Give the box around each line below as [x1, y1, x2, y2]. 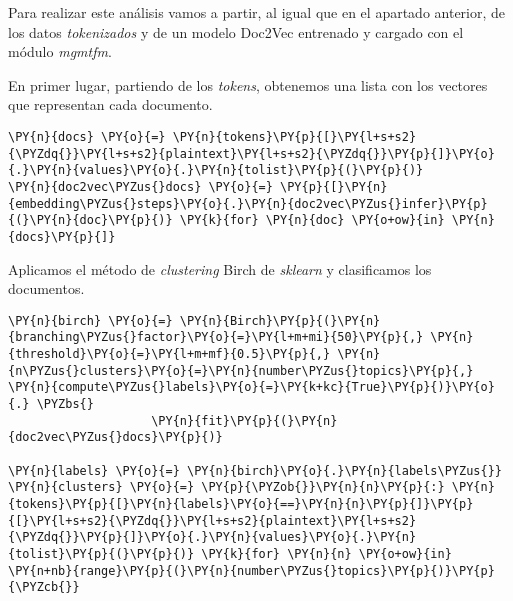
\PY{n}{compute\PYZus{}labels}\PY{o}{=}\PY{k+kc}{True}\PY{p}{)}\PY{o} [8, 380, 495, 395]
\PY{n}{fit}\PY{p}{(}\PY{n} [151, 413, 338, 428]
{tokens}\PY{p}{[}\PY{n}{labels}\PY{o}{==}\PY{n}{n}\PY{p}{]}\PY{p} [8, 496, 474, 511]
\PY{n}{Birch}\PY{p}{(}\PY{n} [179, 313, 381, 328]
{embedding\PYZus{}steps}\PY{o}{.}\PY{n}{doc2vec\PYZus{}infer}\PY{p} [8, 196, 488, 211]
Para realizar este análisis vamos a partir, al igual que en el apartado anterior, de [8, 2, 506, 22]
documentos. [8, 278, 85, 299]
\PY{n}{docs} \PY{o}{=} [8, 129, 166, 144]
